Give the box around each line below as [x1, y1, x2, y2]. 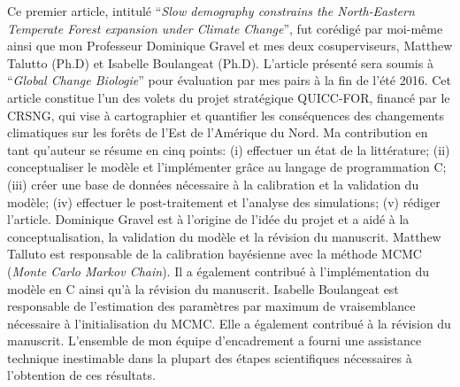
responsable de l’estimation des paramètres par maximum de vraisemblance [7, 297, 416, 315]
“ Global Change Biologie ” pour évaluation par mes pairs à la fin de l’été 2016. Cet [7, 71, 452, 89]
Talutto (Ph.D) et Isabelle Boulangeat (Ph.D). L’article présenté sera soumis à [7, 53, 433, 72]
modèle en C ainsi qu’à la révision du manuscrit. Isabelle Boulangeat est [7, 279, 399, 298]
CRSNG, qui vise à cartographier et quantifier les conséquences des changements [7, 105, 444, 124]
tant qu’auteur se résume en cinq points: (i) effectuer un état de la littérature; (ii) [7, 140, 450, 159]
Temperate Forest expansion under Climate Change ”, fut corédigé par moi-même [7, 19, 443, 37]
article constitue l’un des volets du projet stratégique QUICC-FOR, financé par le [7, 88, 450, 106]
